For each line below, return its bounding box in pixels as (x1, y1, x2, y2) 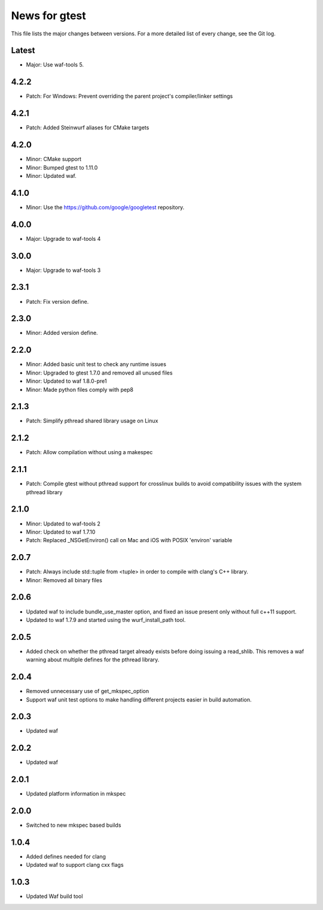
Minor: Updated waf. (26, 172, 77, 179)
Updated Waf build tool (26, 893, 83, 900)
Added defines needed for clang (26, 853, 106, 860)
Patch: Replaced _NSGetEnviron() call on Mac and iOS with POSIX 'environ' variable (26, 537, 233, 544)
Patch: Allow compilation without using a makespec (26, 449, 153, 456)
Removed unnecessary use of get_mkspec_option (26, 688, 150, 695)
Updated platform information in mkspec (26, 790, 126, 797)
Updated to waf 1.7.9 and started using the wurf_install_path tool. (26, 616, 186, 623)
